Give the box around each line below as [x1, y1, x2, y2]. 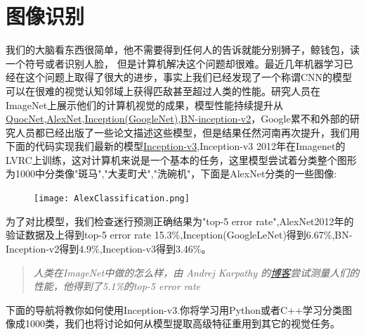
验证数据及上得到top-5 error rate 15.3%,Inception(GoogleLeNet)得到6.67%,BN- [6, 227, 353, 242]
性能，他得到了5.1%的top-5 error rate [33, 279, 201, 293]
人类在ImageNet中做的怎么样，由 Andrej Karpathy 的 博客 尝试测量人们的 [33, 265, 360, 279]
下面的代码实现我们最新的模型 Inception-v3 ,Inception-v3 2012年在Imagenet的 [6, 139, 346, 153]
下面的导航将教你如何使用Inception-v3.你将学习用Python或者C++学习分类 [6, 302, 342, 317]
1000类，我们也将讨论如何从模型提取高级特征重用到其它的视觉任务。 [25, 316, 340, 331]
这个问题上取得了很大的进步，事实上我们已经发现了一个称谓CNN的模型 [25, 70, 353, 84]
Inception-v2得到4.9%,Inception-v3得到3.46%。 [6, 241, 211, 255]
